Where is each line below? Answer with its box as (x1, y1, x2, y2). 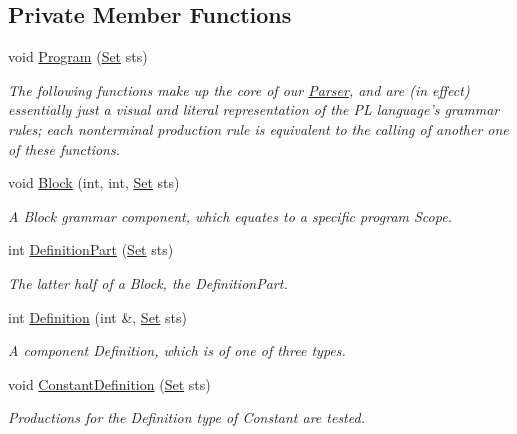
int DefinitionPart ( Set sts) (8, 239, 174, 260)
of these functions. (8, 138, 120, 159)
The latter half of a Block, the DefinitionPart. (8, 272, 288, 293)
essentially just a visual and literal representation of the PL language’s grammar (8, 99, 500, 120)
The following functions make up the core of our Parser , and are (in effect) (8, 79, 470, 100)
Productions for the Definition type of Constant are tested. (8, 407, 365, 428)
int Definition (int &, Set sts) (8, 306, 187, 327)
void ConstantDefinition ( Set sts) (8, 373, 211, 394)
